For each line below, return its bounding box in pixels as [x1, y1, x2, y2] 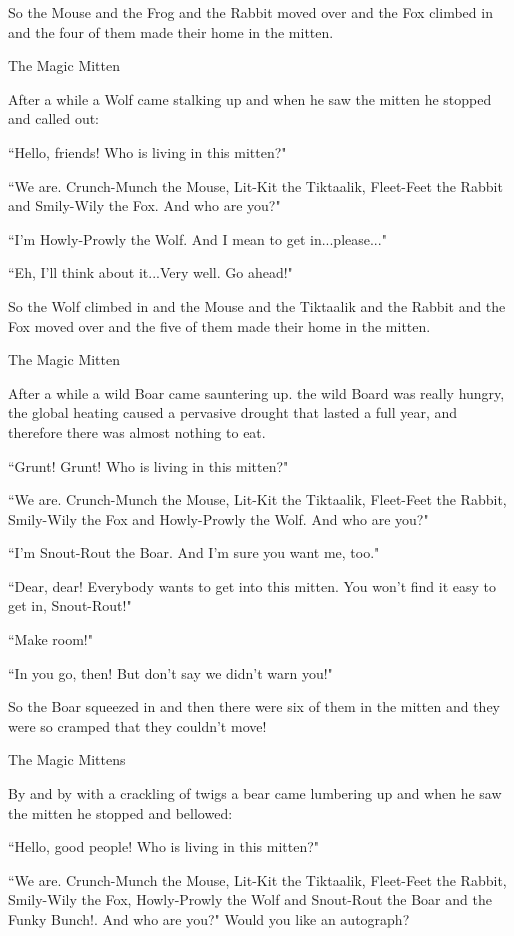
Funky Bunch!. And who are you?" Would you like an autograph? [8, 909, 410, 929]
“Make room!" [8, 629, 93, 650]
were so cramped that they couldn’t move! [8, 715, 267, 736]
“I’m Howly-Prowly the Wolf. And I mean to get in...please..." [8, 228, 387, 249]
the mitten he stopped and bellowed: [8, 802, 233, 823]
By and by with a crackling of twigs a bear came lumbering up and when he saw [8, 783, 502, 804]
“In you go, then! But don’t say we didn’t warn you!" [8, 662, 333, 683]
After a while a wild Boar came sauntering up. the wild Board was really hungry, [8, 382, 505, 403]
